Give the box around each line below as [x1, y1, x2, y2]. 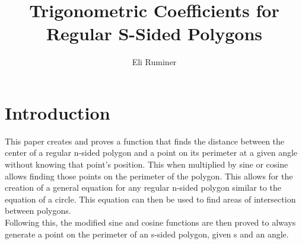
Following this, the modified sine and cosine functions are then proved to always [5, 216, 296, 228]
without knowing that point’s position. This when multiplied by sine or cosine [5, 158, 288, 171]
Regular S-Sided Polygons [46, 21, 263, 46]
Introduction [5, 100, 110, 124]
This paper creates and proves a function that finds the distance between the [5, 134, 285, 147]
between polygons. [5, 204, 71, 217]
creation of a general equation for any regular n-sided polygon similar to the [5, 181, 281, 194]
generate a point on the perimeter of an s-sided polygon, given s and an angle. [5, 227, 289, 240]
